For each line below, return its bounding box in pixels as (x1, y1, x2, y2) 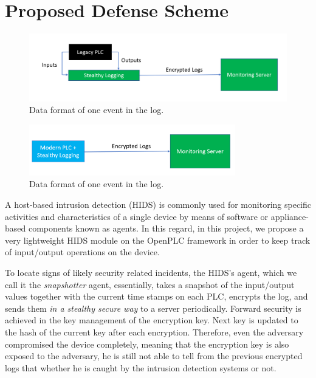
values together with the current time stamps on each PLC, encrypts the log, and (5, 290, 308, 303)
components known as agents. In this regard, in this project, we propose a (28, 222, 304, 235)
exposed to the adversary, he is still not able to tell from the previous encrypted (5, 349, 303, 362)
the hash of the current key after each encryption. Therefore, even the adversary (5, 326, 304, 338)
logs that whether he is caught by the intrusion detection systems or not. (5, 361, 276, 374)
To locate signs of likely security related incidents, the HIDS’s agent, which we (5, 266, 297, 279)
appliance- (270, 210, 309, 222)
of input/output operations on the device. (5, 246, 160, 258)
